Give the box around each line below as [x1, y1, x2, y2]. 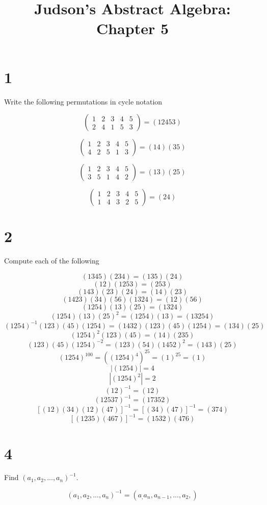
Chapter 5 [96, 18, 169, 39]
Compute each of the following [4, 255, 99, 266]
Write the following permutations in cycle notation [4, 96, 163, 107]
